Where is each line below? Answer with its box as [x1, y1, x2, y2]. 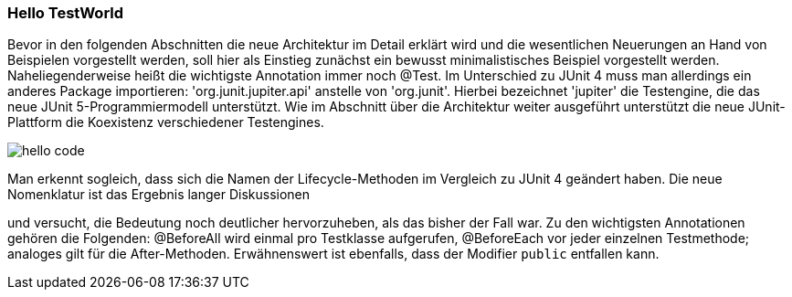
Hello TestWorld [7, 4, 124, 22]
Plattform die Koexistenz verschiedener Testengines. [7, 114, 324, 131]
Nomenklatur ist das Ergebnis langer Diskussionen [7, 186, 311, 203]
